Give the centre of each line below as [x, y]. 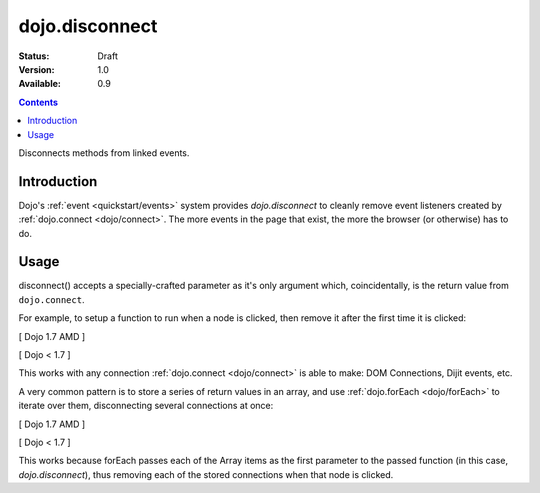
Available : [40, 84]
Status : [34, 56]
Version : [36, 69]
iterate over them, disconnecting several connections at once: [146, 406]
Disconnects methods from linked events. [104, 152]
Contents [38, 102]
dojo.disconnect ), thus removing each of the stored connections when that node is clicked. [206, 474]
